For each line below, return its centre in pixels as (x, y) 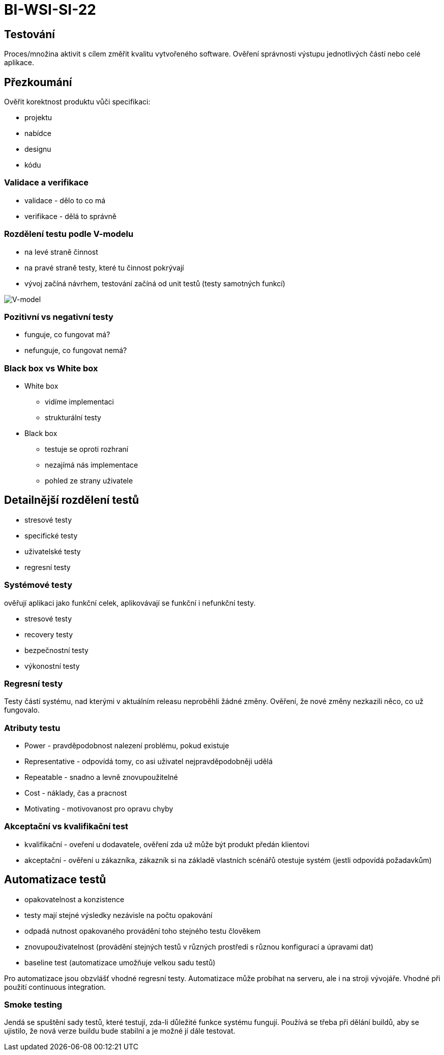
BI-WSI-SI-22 (50, 10)
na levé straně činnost (61, 252)
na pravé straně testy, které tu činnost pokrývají (104, 267)
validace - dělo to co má (65, 200)
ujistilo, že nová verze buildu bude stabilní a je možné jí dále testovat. (120, 1031)
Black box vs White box (51, 368)
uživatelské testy (53, 551)
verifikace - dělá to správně (71, 216)
